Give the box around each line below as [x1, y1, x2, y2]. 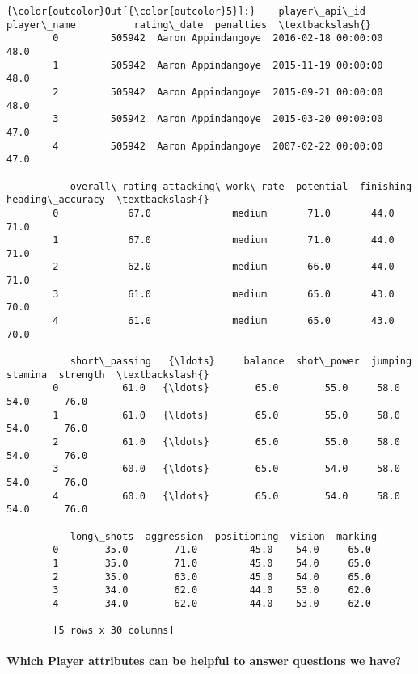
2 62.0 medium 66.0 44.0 [53, 261, 395, 273]
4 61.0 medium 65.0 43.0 [53, 315, 395, 327]
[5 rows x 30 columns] [53, 625, 175, 637]
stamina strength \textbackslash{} [6, 369, 209, 381]
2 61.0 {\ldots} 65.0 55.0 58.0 [53, 436, 400, 448]
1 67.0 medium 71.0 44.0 [53, 234, 395, 246]
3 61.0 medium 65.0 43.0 [53, 288, 395, 300]
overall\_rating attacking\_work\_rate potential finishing [70, 180, 412, 192]
